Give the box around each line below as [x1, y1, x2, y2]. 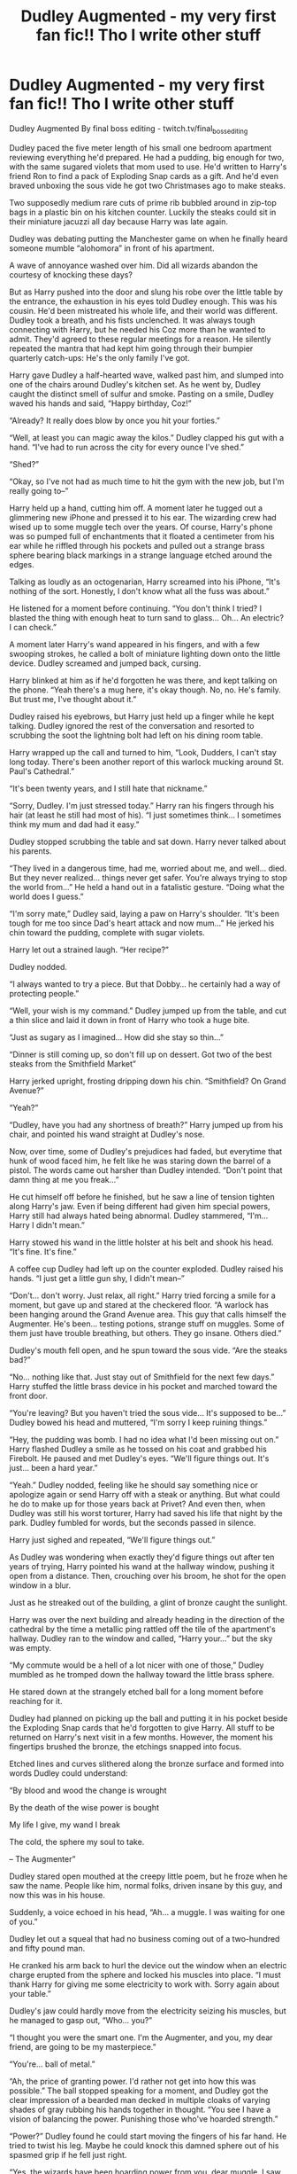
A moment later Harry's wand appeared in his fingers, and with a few [9, 638, 261, 649]
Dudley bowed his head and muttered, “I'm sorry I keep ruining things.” [9, 1417, 268, 1427]
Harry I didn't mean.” [9, 1219, 86, 1230]
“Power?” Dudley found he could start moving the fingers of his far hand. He [9, 2131, 287, 2141]
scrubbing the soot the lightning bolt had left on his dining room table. [9, 730, 263, 740]
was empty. [9, 1642, 51, 1653]
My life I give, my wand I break [9, 1819, 121, 1830]
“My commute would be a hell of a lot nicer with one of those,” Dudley [9, 1660, 264, 1670]
